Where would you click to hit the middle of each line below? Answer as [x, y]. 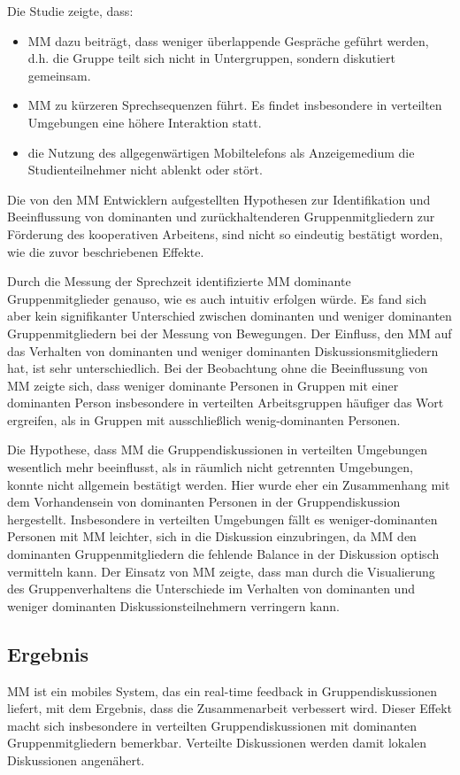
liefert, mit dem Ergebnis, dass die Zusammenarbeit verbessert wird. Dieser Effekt [230, 708]
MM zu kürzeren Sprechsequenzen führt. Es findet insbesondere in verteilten [235, 105]
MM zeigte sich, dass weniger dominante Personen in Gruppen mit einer [203, 385]
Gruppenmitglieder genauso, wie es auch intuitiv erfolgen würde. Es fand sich [217, 298]
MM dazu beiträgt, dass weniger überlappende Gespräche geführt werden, [228, 40]
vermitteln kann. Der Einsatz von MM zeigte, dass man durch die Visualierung [221, 571]
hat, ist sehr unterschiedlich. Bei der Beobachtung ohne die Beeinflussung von [218, 368]
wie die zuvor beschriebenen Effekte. [106, 251]
